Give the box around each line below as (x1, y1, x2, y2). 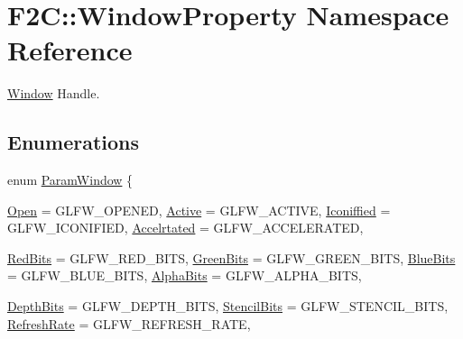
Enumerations (7, 128, 140, 156)
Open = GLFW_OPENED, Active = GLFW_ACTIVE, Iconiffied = (7, 200, 391, 219)
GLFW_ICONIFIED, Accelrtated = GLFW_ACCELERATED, (7, 218, 364, 237)
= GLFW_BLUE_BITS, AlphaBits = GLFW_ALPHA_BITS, (7, 266, 362, 285)
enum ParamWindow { (7, 170, 134, 189)
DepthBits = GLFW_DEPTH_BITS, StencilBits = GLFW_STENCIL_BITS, (7, 297, 449, 316)
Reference (7, 32, 133, 69)
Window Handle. (7, 84, 100, 103)
